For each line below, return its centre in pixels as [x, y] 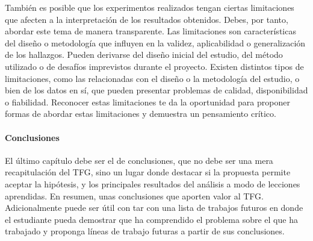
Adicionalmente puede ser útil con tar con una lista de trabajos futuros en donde [154, 208]
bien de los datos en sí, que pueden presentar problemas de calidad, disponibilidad [156, 90]
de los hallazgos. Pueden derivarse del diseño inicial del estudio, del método [144, 55]
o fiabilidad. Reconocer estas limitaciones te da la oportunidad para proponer [147, 102]
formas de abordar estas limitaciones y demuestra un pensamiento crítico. [141, 114]
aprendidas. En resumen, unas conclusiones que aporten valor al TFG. [134, 196]
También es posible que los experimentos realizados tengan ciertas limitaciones [150, 7]
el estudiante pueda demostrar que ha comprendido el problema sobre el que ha [151, 219]
